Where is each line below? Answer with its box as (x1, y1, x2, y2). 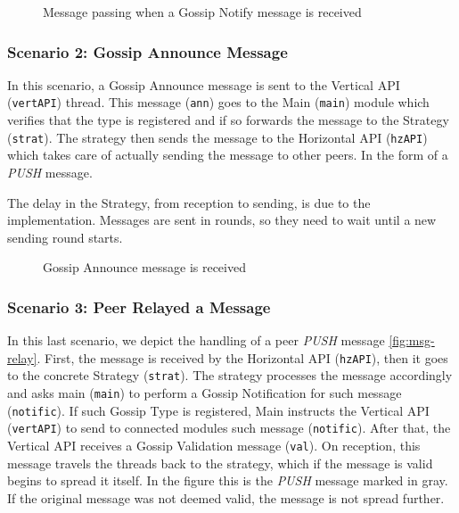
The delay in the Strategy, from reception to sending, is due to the (7, 193, 371, 211)
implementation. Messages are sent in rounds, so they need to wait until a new (7, 211, 437, 229)
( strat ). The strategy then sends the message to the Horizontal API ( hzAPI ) (7, 128, 428, 146)
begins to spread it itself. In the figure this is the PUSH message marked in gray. (7, 471, 448, 490)
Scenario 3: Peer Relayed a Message (7, 295, 271, 318)
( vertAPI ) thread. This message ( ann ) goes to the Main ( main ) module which (7, 93, 430, 112)
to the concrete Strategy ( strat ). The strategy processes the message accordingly (7, 366, 453, 385)
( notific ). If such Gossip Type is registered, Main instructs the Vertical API (7, 401, 430, 419)
